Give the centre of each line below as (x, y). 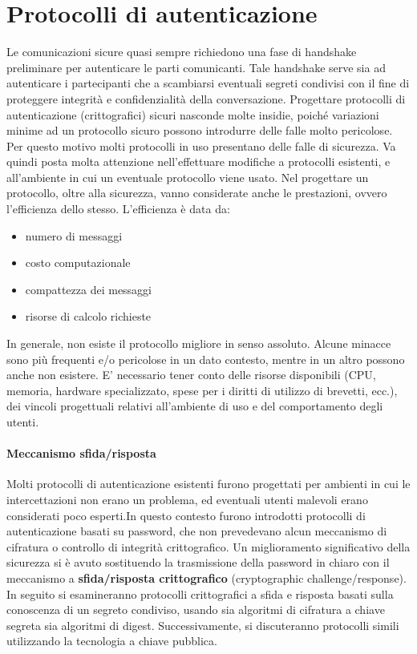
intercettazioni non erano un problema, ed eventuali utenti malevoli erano (187, 499)
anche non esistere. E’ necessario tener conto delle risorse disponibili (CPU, (191, 375)
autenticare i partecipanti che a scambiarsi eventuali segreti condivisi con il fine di (208, 83)
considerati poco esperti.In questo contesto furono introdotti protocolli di (186, 515)
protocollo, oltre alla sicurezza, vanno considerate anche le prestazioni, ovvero (197, 193)
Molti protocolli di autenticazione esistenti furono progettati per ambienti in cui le (208, 484)
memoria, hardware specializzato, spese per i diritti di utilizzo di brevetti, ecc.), (202, 390)
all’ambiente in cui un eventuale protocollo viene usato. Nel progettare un (188, 177)
